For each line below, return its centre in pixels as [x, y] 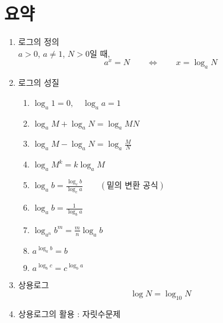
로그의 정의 [39, 42]
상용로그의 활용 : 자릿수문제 [69, 313]
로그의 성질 [39, 83]
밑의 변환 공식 [132, 186]
